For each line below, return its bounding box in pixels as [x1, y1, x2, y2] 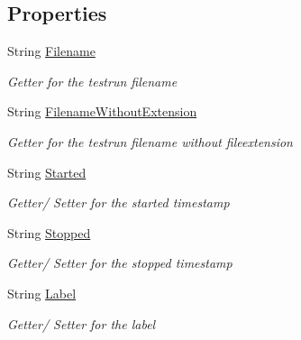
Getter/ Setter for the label [7, 314, 156, 333]
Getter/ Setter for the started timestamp [7, 193, 230, 212]
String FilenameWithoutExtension [7, 102, 197, 121]
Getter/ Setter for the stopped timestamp [7, 253, 233, 272]
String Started [7, 162, 87, 181]
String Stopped [7, 223, 91, 242]
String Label [7, 283, 77, 302]
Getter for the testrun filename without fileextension [7, 132, 293, 151]
